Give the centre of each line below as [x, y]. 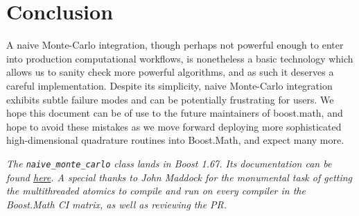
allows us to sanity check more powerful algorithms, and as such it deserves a [170, 72]
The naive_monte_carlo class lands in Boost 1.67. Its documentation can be [169, 163]
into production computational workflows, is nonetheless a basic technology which [180, 58]
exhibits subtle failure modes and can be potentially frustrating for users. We [170, 99]
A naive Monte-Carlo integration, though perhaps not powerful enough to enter [175, 45]
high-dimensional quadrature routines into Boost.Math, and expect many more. [175, 140]
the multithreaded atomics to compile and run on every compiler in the [156, 191]
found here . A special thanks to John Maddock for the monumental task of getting [179, 177]
